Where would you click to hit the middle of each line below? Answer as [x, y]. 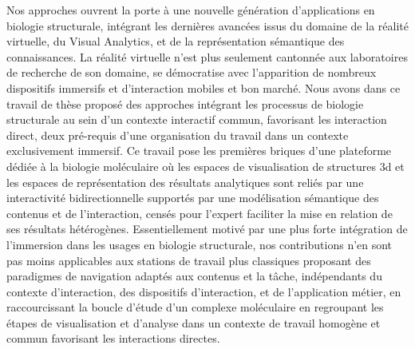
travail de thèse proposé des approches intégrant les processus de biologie [185, 103]
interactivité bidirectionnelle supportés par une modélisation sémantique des [193, 198]
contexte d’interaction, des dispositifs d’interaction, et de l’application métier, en [204, 291]
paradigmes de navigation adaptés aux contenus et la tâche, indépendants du [194, 276]
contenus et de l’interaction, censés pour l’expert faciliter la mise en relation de [200, 213]
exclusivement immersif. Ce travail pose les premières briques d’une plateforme [199, 151]
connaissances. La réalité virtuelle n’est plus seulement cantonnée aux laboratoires [207, 56]
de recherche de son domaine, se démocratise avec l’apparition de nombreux [192, 72]
